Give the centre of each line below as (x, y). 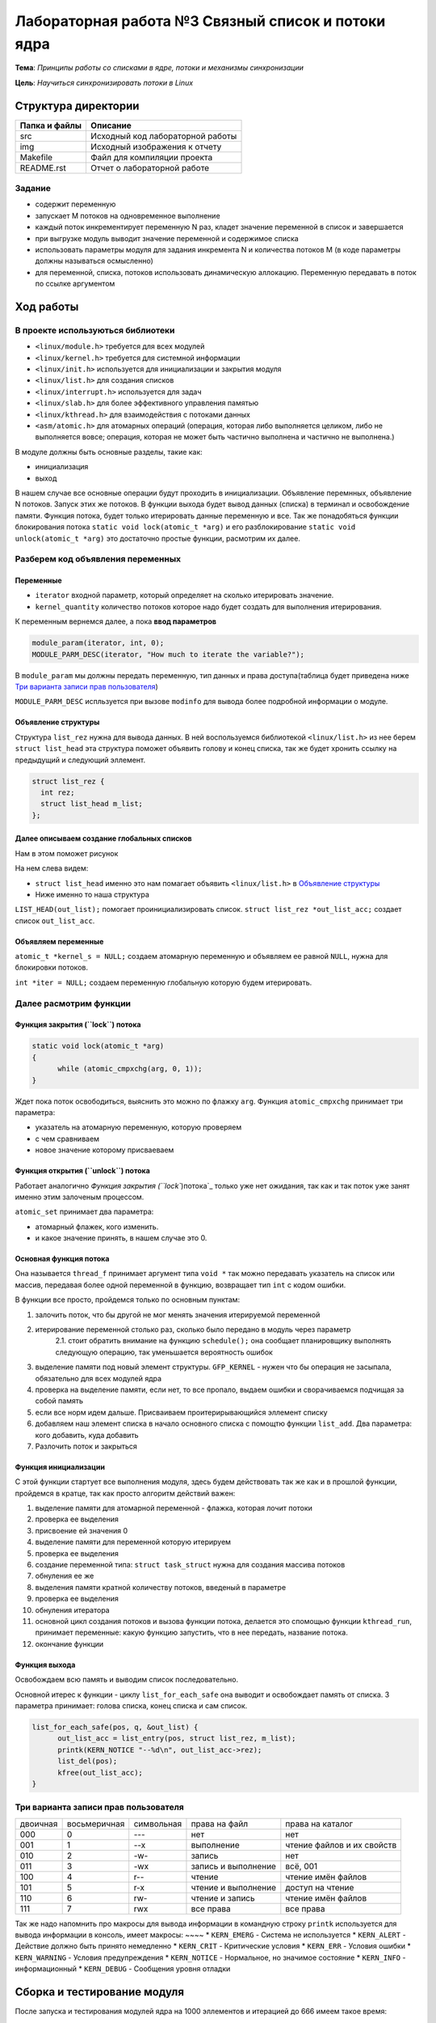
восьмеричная (96, 1823)
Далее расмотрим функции (73, 1003)
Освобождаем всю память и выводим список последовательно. (126, 1680)
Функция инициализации (60, 1467)
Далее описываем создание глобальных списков (104, 838)
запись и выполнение (233, 1866)
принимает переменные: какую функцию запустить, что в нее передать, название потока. (192, 1633)
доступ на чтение (320, 1887)
